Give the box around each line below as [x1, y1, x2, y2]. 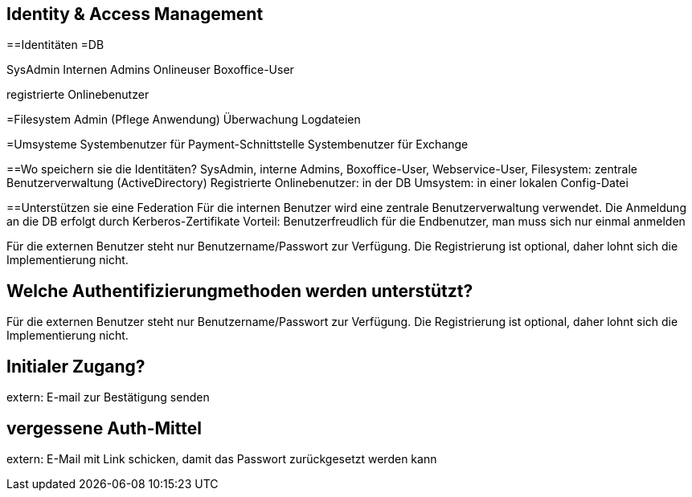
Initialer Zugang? [6, 356, 145, 377]
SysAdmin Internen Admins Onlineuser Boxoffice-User [6, 63, 294, 77]
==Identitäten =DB [6, 38, 104, 52]
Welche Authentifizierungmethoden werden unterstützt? [6, 280, 473, 301]
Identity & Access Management [6, 4, 264, 24]
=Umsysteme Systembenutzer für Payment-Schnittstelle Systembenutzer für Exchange [6, 137, 469, 152]
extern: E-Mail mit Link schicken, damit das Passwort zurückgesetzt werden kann [6, 451, 437, 466]
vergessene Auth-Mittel [6, 418, 202, 438]
